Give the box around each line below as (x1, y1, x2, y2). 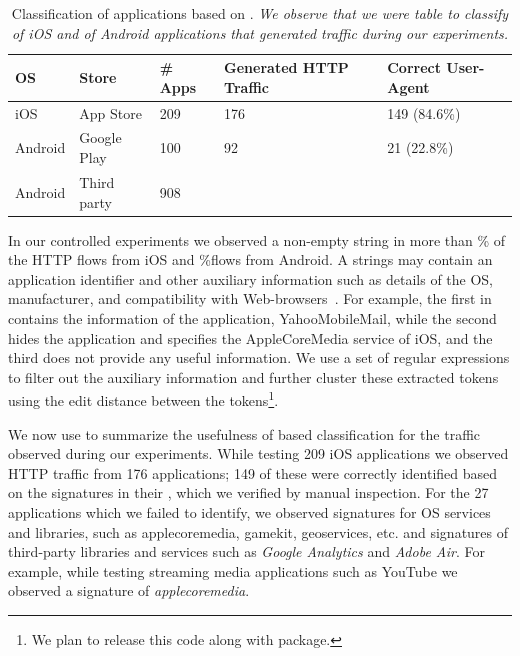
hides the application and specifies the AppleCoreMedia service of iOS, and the (8, 327, 493, 348)
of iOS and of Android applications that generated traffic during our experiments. (11, 22, 509, 43)
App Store (79, 102, 142, 123)
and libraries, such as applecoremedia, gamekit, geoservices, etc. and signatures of (8, 521, 509, 542)
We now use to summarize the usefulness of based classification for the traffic (8, 423, 481, 444)
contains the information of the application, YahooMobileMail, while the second (8, 307, 497, 328)
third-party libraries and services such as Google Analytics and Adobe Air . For (8, 541, 485, 562)
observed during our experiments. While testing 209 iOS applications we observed (8, 443, 509, 464)
